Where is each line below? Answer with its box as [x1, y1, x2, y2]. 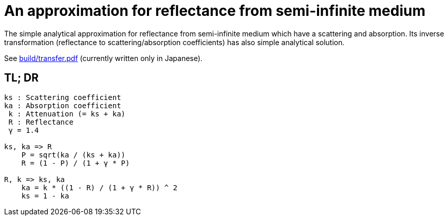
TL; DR [4, 71, 39, 85]
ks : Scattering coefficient [4, 93, 121, 102]
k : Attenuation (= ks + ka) [8, 109, 126, 118]
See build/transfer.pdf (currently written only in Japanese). [4, 53, 203, 63]
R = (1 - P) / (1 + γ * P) [21, 158, 130, 167]
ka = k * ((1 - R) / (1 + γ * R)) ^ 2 [21, 183, 178, 192]
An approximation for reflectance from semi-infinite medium [4, 2, 426, 19]
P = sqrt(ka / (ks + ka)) [21, 150, 126, 159]
